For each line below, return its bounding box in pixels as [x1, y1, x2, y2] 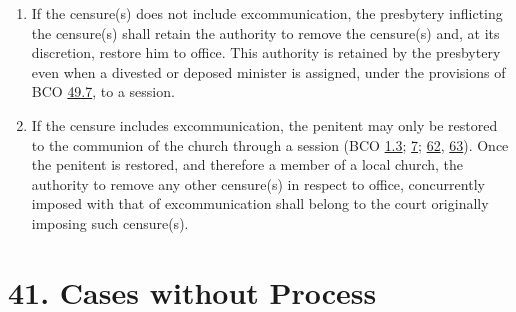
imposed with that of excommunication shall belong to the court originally [31, 193, 489, 214]
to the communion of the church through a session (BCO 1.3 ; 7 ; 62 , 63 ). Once [31, 134, 509, 155]
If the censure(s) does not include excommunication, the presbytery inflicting [31, 3, 503, 23]
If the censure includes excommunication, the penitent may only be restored [31, 114, 498, 135]
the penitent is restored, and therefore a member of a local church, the [31, 154, 464, 175]
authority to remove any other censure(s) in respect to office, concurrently [31, 173, 485, 194]
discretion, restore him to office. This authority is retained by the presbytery [31, 42, 501, 63]
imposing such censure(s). [31, 212, 189, 233]
